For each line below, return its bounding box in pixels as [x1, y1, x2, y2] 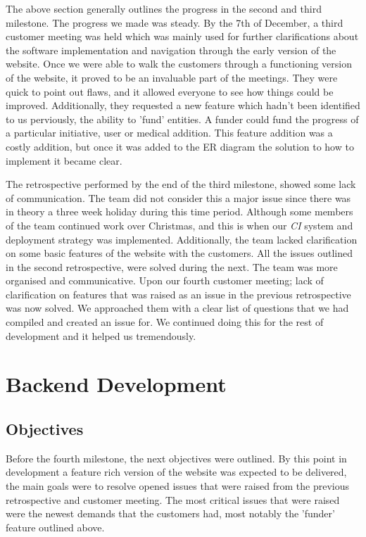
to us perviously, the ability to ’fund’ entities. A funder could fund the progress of [6, 111, 359, 126]
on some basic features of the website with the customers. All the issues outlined [6, 246, 353, 260]
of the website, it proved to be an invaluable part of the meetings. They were [6, 70, 338, 84]
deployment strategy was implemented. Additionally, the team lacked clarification [6, 232, 358, 246]
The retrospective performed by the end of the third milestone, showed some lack [6, 177, 356, 191]
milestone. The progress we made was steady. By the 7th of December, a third [6, 15, 343, 30]
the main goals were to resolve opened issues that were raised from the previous [6, 479, 349, 493]
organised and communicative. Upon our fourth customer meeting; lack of [6, 273, 324, 288]
